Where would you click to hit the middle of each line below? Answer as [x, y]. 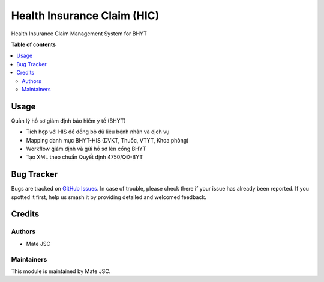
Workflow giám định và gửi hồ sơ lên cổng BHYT [86, 149]
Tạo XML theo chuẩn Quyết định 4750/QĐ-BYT [85, 157]
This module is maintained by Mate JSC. [61, 271]
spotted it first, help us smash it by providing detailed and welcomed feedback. [109, 197]
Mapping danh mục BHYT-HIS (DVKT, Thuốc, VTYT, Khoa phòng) [107, 140]
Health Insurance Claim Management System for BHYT [79, 34]
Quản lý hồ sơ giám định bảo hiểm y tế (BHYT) [68, 121]
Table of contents [34, 44]
